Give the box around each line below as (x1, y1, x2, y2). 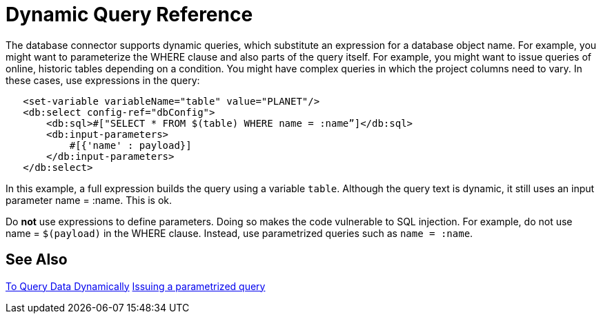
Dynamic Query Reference (6, 3, 253, 26)
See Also (6, 251, 68, 269)
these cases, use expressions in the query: (6, 74, 200, 86)
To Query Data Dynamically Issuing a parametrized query (6, 280, 266, 292)
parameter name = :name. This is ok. (6, 194, 173, 206)
